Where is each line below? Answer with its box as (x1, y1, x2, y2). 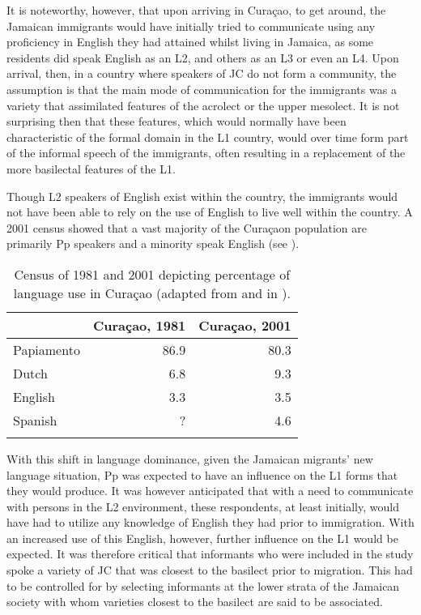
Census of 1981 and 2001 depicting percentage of (14, 264, 291, 284)
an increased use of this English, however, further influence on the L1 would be (6, 529, 398, 546)
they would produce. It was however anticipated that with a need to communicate (6, 482, 414, 499)
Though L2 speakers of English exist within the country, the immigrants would (6, 187, 398, 204)
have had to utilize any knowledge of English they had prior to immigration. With (6, 514, 415, 531)
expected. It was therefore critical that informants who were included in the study (6, 545, 414, 562)
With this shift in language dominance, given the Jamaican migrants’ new (6, 450, 373, 467)
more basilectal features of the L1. (6, 160, 176, 177)
